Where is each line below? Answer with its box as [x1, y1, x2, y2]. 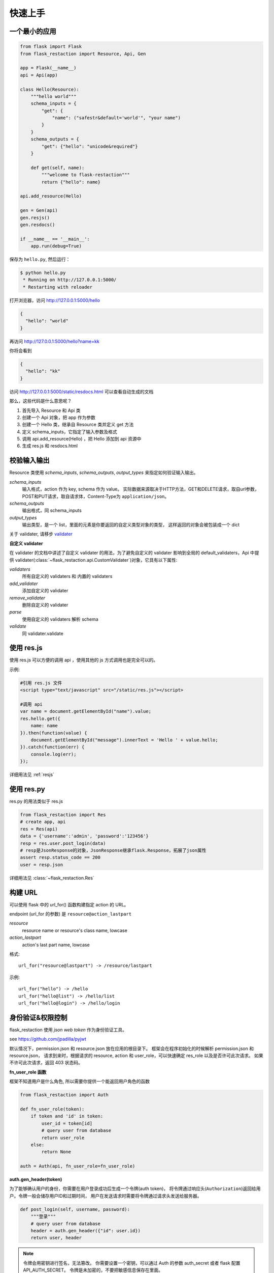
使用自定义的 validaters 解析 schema [22, 616, 98, 622]
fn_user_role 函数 [9, 1069, 47, 1075]
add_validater [9, 580, 38, 587]
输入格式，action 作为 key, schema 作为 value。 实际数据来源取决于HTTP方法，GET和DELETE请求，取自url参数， [22, 486, 259, 492]
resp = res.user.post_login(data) [20, 840, 106, 846]
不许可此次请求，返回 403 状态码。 [9, 1060, 83, 1066]
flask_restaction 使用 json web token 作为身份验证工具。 [9, 1027, 127, 1033]
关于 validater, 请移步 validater [9, 531, 73, 537]
